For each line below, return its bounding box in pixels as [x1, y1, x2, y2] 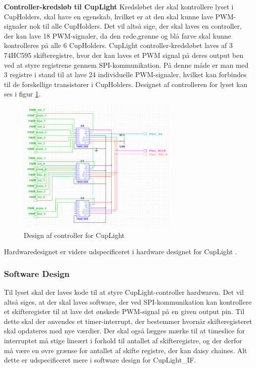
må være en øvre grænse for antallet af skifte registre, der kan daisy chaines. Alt [4, 345, 247, 355]
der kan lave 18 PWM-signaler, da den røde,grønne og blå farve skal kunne [4, 30, 231, 41]
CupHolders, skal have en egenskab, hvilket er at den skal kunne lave [4, 11, 213, 21]
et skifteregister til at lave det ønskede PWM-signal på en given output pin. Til [4, 306, 245, 317]
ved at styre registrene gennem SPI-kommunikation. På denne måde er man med [4, 59, 249, 70]
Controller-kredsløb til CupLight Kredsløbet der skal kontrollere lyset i [4, 1, 234, 11]
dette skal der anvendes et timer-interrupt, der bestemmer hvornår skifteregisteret [4, 316, 253, 326]
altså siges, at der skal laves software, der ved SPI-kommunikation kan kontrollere [4, 296, 252, 307]
